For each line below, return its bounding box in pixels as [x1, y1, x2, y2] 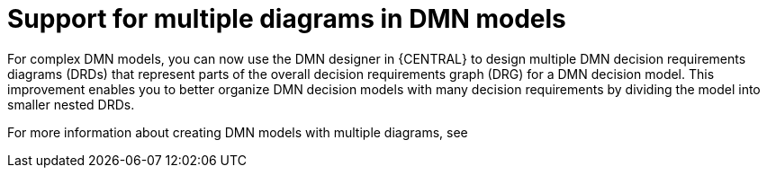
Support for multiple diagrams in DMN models [7, 4, 566, 34]
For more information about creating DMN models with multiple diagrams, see [7, 124, 468, 140]
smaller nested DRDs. [7, 96, 135, 112]
